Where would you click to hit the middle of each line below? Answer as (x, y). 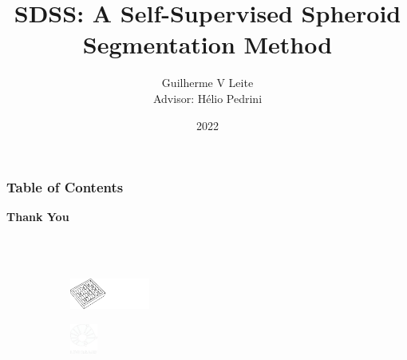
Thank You (38, 217)
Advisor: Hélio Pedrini (207, 98)
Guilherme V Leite (207, 83)
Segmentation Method (207, 44)
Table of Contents (65, 187)
